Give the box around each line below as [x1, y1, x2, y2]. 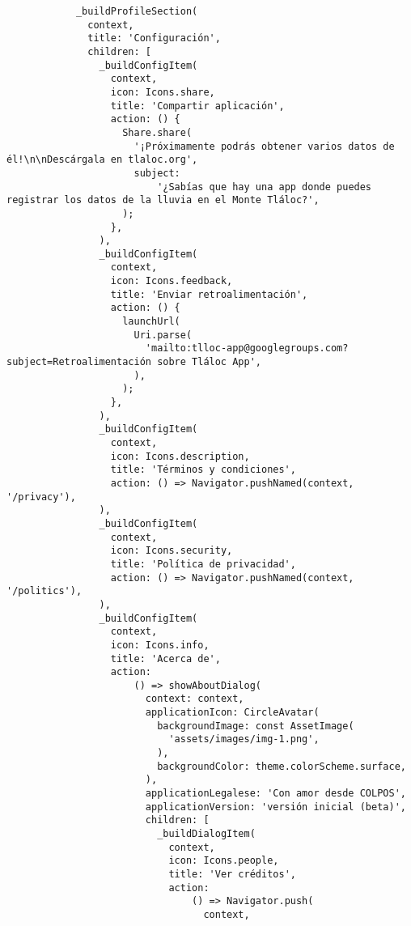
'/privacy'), [6, 491, 76, 503]
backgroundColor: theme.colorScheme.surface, [157, 760, 406, 772]
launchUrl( [122, 316, 180, 328]
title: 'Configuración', [87, 32, 221, 45]
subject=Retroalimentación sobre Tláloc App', [6, 356, 261, 368]
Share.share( [122, 126, 193, 138]
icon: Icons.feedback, [110, 275, 233, 287]
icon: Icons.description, [110, 450, 250, 462]
